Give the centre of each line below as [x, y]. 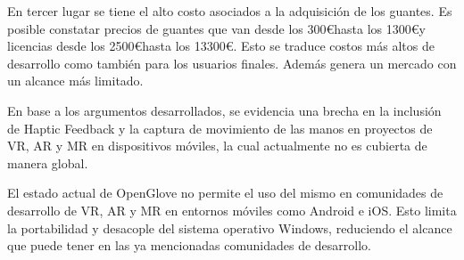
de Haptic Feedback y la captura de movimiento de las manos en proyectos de [220, 128]
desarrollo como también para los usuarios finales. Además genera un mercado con [232, 63]
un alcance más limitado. [75, 81]
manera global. [48, 162]
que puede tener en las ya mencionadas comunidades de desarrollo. [189, 245]
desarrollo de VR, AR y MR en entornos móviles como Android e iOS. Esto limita [232, 210]
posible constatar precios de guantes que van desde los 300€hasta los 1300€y [216, 28]
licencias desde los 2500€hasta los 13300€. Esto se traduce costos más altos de [221, 46]
